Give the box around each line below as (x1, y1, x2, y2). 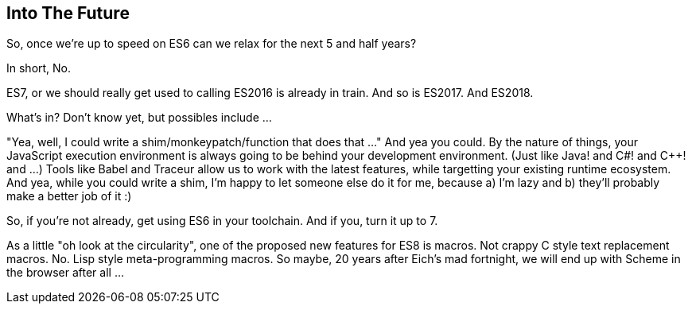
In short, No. (6, 61, 72, 76)
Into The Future (6, 3, 130, 23)
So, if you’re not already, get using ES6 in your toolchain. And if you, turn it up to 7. (6, 214, 438, 228)
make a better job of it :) (6, 189, 132, 203)
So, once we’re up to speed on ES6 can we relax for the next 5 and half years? (6, 37, 417, 51)
